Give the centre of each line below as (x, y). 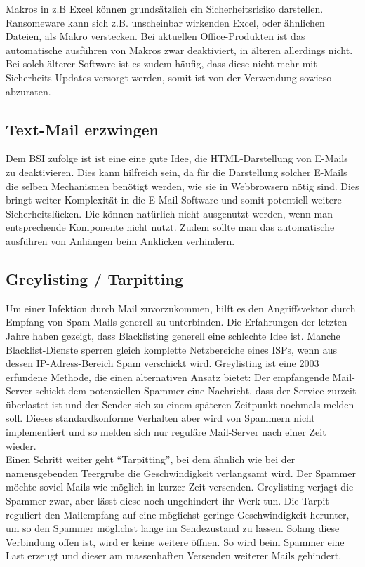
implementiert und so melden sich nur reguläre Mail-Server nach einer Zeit (166, 432)
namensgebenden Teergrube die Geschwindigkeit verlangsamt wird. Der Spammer (181, 473)
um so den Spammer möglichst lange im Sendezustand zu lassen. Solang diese (173, 528)
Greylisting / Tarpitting (94, 278)
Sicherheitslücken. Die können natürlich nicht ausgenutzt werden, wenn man (169, 213)
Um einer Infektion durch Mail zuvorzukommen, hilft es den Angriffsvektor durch (181, 308)
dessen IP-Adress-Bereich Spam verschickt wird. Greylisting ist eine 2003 (162, 363)
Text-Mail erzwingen (82, 129)
